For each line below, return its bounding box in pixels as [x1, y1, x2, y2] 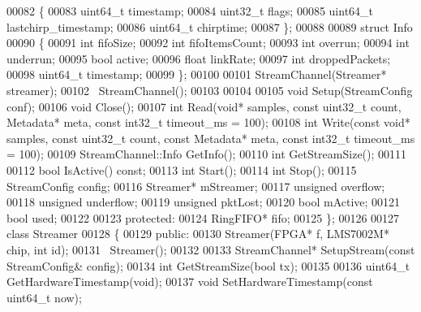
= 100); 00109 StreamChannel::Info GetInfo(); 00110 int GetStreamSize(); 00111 [6, 145, 407, 162]
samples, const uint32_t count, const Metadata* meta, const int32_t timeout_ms [6, 129, 415, 146]
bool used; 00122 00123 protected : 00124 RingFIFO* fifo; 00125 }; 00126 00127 [6, 209, 400, 226]
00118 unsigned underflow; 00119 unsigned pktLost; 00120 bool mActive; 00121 [6, 193, 401, 210]
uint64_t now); [6, 288, 82, 305]
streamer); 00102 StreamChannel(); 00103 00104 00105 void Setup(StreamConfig [6, 81, 413, 98]
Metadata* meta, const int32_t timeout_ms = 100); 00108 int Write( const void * [6, 114, 410, 131]
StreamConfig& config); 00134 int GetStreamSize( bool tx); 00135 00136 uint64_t [6, 257, 410, 274]
